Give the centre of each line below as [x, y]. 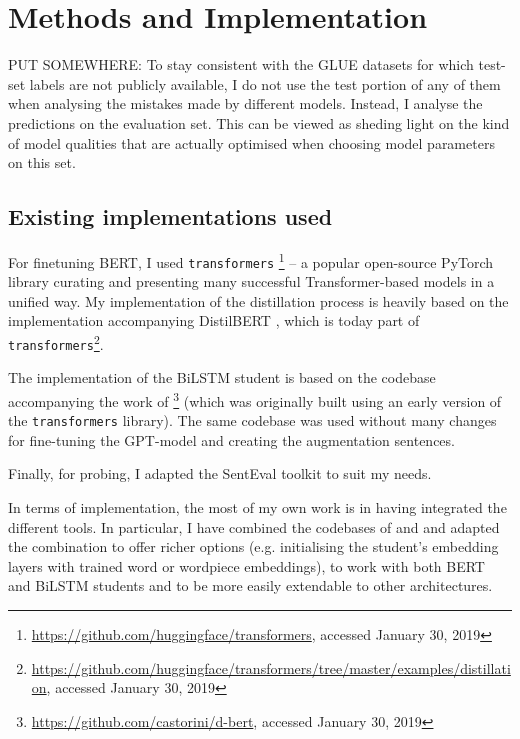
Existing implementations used [170, 216]
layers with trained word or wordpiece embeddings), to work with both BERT [246, 565]
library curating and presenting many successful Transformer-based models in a [251, 281]
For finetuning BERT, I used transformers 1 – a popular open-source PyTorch [251, 260]
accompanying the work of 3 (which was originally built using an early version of [255, 399]
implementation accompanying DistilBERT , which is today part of [214, 320]
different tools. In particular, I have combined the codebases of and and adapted [254, 526]
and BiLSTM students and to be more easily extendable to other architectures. [250, 585]
